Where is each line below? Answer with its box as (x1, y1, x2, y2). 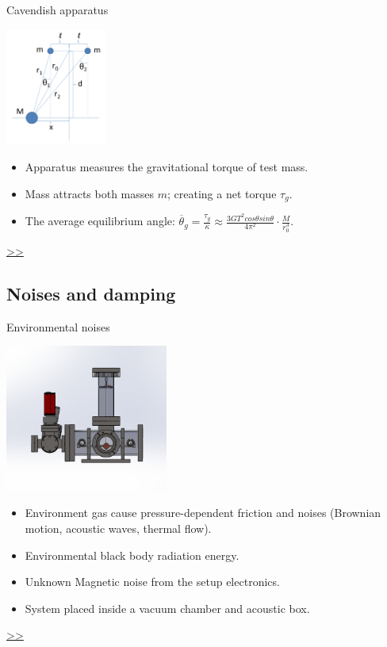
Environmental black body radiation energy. (25, 546, 239, 563)
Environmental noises (6, 318, 110, 335)
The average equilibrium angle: (25, 212, 175, 229)
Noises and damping (6, 281, 176, 306)
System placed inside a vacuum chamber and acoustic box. (25, 599, 310, 616)
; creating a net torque (167, 185, 277, 201)
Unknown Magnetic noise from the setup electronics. (25, 573, 280, 590)
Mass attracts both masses (25, 185, 155, 201)
